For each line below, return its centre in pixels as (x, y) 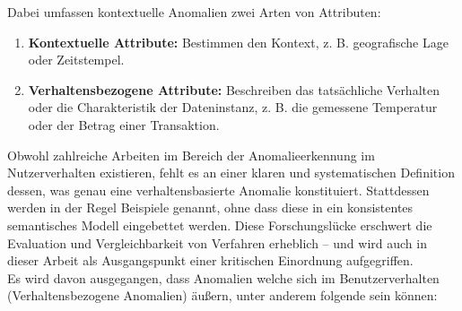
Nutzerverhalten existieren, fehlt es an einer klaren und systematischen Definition (231, 173)
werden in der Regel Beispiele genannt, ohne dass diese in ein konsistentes (210, 207)
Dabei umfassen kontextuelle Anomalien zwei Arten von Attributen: (194, 12)
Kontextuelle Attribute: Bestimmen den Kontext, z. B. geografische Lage (238, 42)
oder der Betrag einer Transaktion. (124, 124)
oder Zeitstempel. (76, 60)
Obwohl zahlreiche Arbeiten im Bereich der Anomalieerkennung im (191, 155)
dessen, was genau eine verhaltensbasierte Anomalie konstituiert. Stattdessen (218, 190)
